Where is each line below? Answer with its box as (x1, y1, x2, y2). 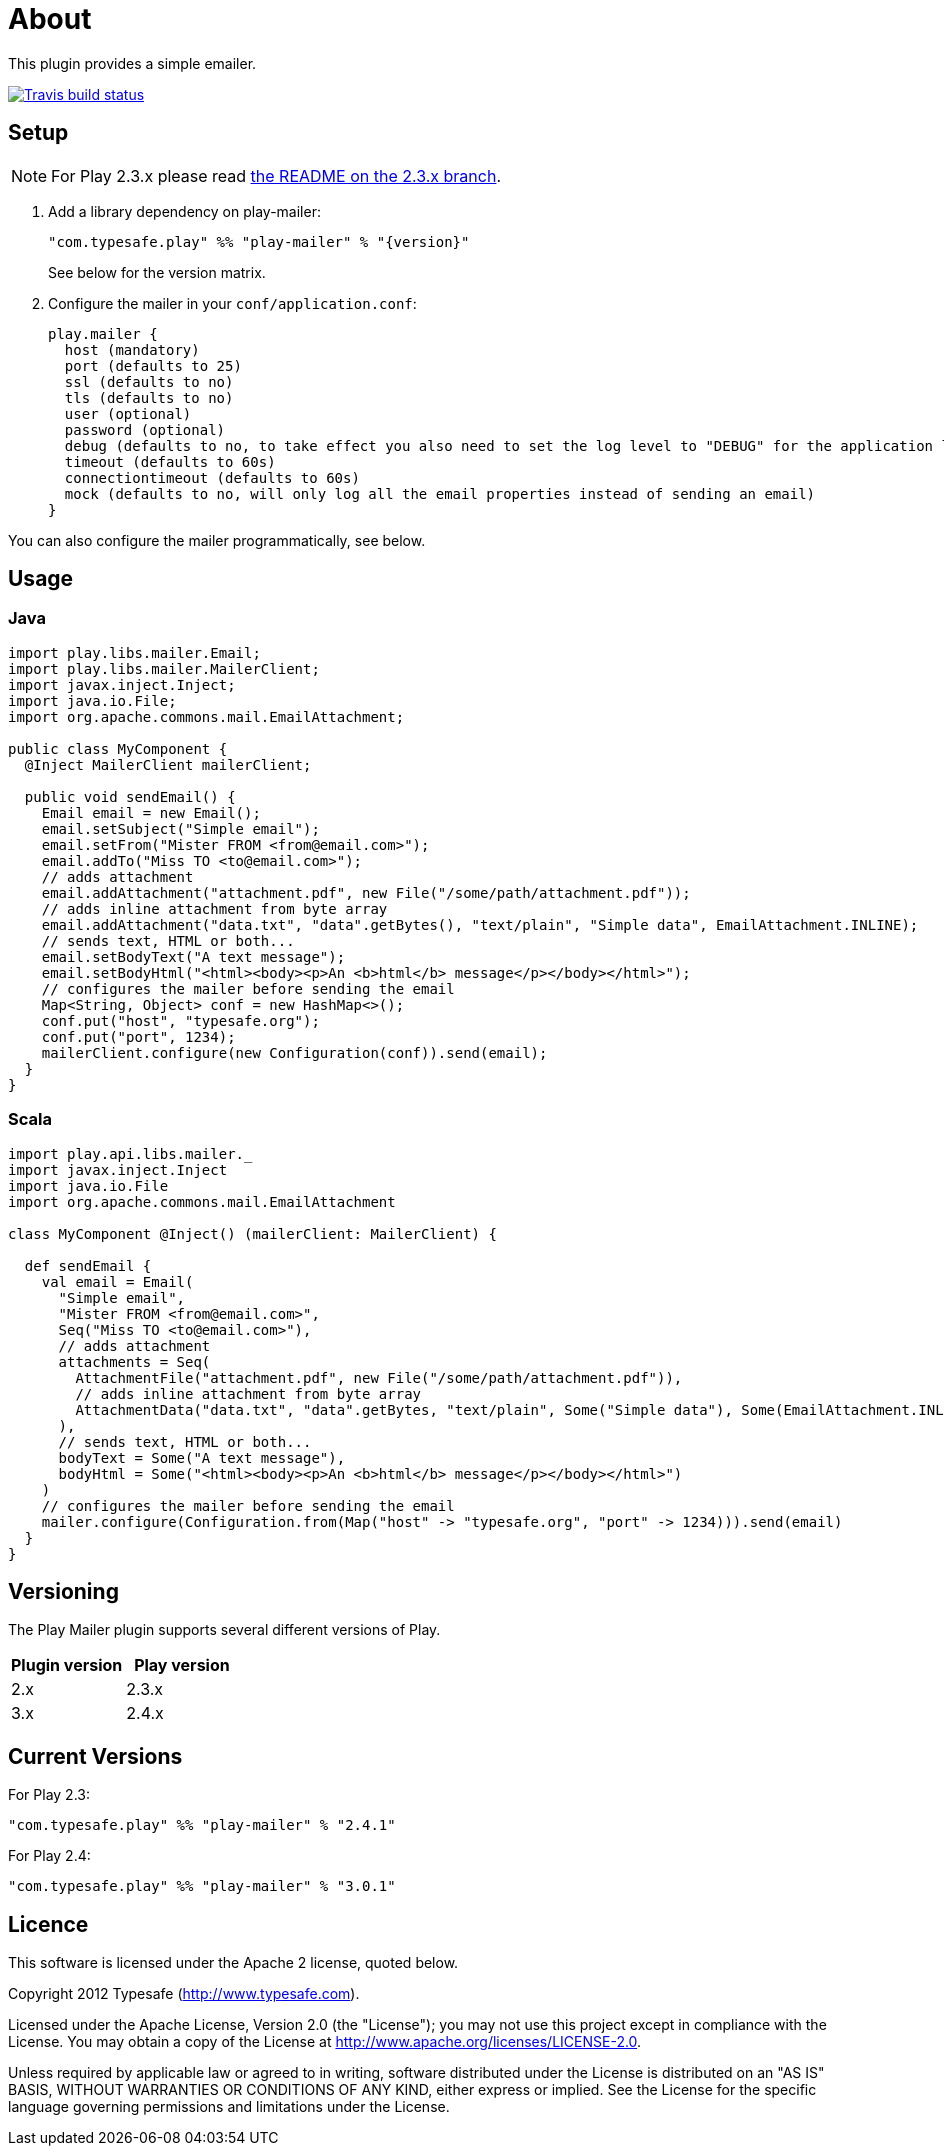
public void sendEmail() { (24, 788, 236, 805)
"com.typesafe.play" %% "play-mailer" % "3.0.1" (8, 1878, 396, 1895)
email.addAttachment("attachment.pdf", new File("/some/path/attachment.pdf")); (41, 884, 691, 901)
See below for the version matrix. (48, 263, 266, 281)
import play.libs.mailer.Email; (8, 644, 261, 661)
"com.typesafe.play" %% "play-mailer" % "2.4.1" (8, 1817, 396, 1834)
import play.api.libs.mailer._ (8, 1145, 253, 1162)
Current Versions (8, 1743, 183, 1769)
